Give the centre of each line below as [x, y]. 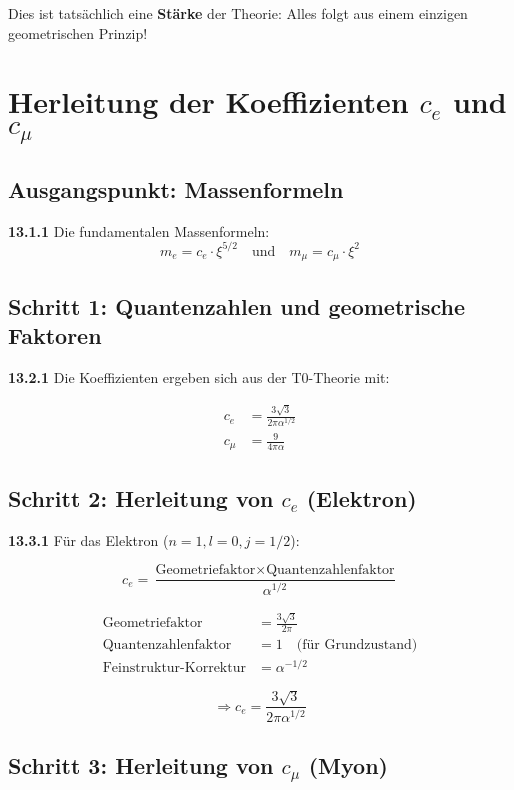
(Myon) [348, 764]
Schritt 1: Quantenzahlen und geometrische [237, 305]
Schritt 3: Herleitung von [141, 764]
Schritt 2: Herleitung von [141, 497]
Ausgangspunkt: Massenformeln [176, 188]
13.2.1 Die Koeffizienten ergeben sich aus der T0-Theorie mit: [199, 376]
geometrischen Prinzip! [78, 32]
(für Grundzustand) [357, 645]
